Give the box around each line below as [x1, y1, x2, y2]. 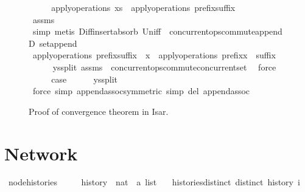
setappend [39, 36, 77, 49]
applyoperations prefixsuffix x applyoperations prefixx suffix [32, 49, 276, 61]
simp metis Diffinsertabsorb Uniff [32, 25, 161, 38]
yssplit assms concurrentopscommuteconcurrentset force [52, 60, 276, 73]
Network [4, 140, 78, 165]
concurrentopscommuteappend [169, 25, 282, 38]
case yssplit [51, 72, 118, 85]
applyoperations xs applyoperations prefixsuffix [51, 1, 236, 13]
